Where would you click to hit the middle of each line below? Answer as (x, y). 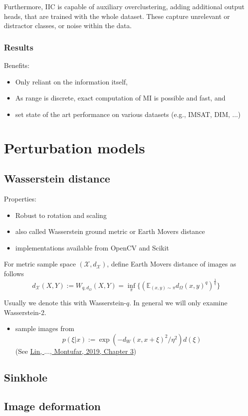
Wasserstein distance (57, 178)
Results (19, 47)
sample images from (45, 328)
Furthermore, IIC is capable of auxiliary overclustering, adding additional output (124, 6)
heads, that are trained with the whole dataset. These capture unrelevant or (117, 16)
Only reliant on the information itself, (71, 81)
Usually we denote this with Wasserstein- (65, 303)
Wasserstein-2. (25, 312)
